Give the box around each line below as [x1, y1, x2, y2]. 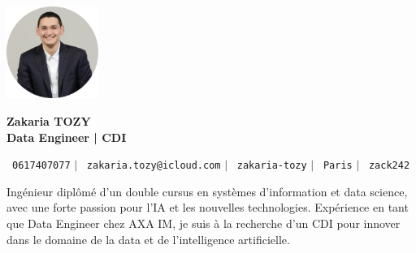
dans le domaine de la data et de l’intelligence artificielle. [6, 230, 290, 247]
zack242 [368, 160, 410, 172]
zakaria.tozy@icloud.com [86, 160, 221, 172]
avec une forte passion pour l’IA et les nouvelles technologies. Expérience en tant [6, 199, 409, 216]
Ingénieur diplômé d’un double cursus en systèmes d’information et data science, [6, 182, 408, 199]
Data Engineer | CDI [6, 128, 127, 145]
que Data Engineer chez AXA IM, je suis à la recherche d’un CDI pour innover [6, 215, 401, 231]
